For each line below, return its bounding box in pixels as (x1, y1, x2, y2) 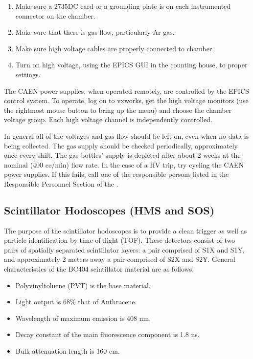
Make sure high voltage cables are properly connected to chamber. (15, 43, 214, 53)
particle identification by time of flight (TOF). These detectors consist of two (4, 235, 235, 245)
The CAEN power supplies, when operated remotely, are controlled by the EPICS (4, 85, 250, 96)
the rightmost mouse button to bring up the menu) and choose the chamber (4, 105, 232, 115)
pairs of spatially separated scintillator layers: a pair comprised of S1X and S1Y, (4, 244, 245, 254)
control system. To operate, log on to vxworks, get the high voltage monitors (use (4, 95, 249, 106)
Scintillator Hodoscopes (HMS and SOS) (4, 202, 215, 217)
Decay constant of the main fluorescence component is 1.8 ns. (15, 329, 200, 339)
